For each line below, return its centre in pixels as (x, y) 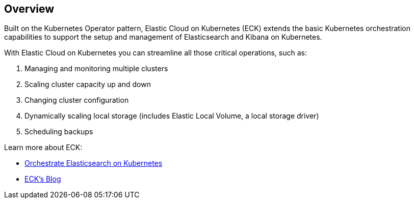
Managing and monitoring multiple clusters (96, 69)
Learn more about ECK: (43, 148)
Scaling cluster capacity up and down (88, 84)
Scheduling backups (59, 132)
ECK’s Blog (43, 179)
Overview (29, 9)
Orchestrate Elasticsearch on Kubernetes (94, 163)
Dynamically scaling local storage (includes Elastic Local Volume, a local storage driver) (172, 116)
